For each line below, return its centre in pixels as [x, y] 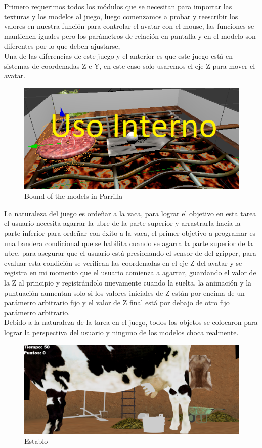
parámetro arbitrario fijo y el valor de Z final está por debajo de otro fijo [117, 302]
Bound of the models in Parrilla [74, 196]
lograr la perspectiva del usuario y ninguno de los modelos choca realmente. [121, 332]
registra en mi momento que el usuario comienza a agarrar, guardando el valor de [130, 273]
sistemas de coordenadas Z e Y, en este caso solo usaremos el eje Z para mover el [130, 66]
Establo [36, 441]
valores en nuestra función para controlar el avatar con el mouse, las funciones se [129, 26]
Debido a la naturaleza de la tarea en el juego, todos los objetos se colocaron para [131, 322]
